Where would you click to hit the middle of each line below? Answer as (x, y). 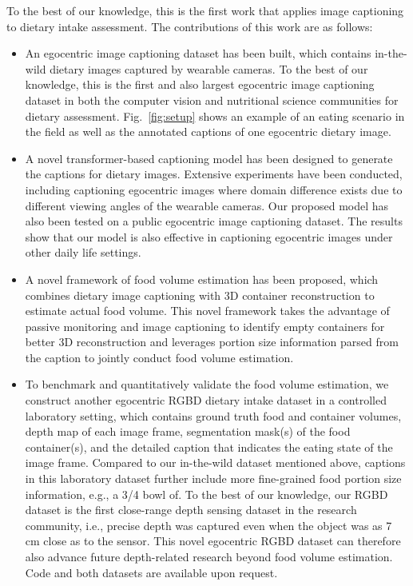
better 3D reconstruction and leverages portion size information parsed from (212, 342)
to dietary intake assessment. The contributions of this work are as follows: (190, 26)
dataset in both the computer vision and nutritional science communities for (212, 100)
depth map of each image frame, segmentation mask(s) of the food (188, 431)
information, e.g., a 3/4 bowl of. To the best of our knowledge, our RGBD (206, 494)
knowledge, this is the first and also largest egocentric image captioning (200, 84)
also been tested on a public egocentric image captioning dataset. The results (214, 221)
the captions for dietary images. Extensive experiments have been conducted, (214, 174)
